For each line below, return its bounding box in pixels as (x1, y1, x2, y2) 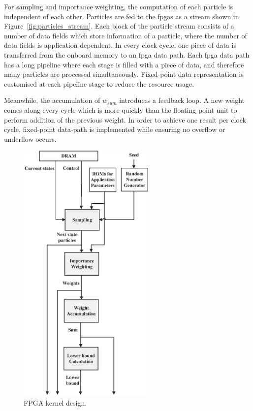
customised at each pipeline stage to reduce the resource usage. (4, 78, 194, 89)
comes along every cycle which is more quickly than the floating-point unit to (4, 104, 237, 115)
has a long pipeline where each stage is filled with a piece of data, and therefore (4, 59, 244, 69)
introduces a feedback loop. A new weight (119, 95, 245, 105)
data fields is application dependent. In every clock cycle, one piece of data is (4, 40, 236, 50)
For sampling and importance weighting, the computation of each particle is (4, 1, 233, 11)
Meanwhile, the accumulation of (4, 95, 100, 105)
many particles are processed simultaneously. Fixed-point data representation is (4, 69, 244, 79)
